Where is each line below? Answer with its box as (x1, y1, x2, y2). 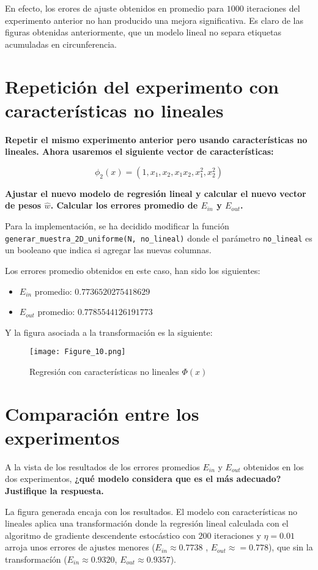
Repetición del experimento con (5, 73, 279, 98)
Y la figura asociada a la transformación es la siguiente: (5, 325, 213, 338)
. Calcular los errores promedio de (50, 199, 198, 212)
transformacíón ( (5, 553, 67, 565)
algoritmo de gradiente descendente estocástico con (5, 528, 196, 541)
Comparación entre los (5, 401, 199, 426)
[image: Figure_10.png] (29, 347, 126, 357)
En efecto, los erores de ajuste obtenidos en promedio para (5, 2, 224, 14)
